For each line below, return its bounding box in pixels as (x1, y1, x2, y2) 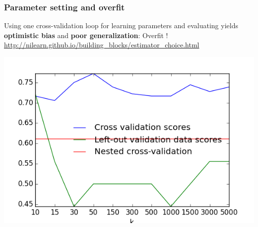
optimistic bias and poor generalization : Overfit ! (4, 30, 168, 40)
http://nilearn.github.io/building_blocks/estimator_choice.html (4, 40, 199, 50)
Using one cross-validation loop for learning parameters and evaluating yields (4, 20, 238, 31)
